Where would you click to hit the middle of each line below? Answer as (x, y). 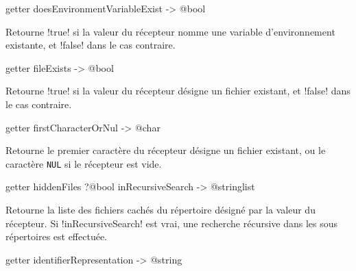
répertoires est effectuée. (57, 236)
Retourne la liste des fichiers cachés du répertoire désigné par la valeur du (161, 209)
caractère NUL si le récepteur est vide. (84, 163)
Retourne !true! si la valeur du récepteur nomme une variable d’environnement (170, 31)
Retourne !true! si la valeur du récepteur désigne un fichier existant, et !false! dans (178, 91)
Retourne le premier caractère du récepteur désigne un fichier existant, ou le (166, 150)
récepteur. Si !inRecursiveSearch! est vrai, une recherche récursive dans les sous (172, 223)
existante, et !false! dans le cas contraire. (91, 45)
